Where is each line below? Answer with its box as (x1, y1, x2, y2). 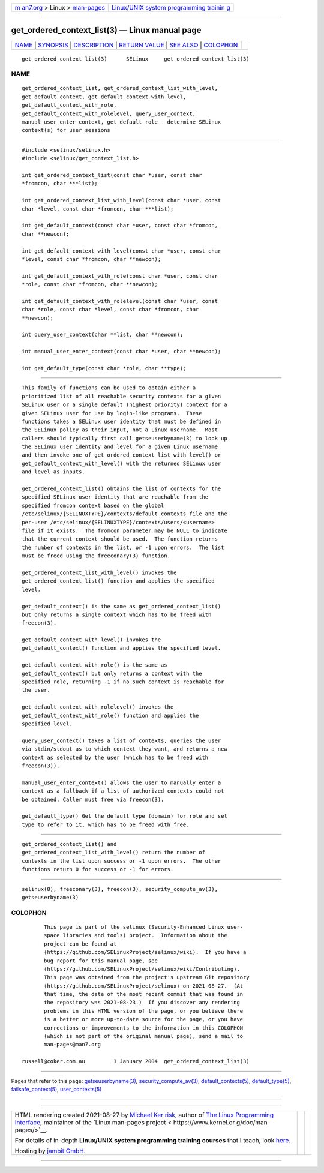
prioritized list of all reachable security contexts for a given (22, 393, 221, 400)
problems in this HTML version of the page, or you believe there (44, 1007, 244, 1014)
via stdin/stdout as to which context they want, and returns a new (22, 746, 227, 752)
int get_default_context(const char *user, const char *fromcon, (22, 222, 218, 229)
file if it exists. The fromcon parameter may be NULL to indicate (22, 527, 227, 534)
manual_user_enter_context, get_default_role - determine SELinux (22, 119, 221, 125)
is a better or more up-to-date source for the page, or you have (44, 1016, 244, 1023)
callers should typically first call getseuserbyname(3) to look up (22, 435, 227, 442)
